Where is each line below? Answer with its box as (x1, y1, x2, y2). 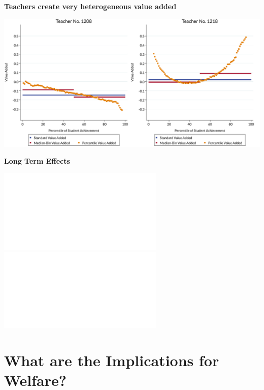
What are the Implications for (4, 350, 219, 371)
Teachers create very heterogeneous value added (4, 1, 177, 11)
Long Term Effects (4, 156, 70, 166)
